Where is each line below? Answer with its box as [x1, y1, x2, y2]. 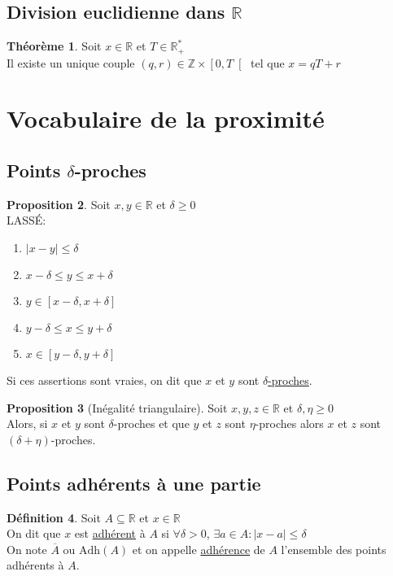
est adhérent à [74, 525, 146, 542]
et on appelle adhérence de [132, 540, 265, 557]
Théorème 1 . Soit [7, 37, 102, 55]
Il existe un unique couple [7, 54, 135, 71]
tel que [251, 54, 285, 71]
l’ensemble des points [281, 540, 386, 557]
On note [7, 540, 47, 557]
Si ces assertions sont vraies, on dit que [7, 372, 202, 389]
